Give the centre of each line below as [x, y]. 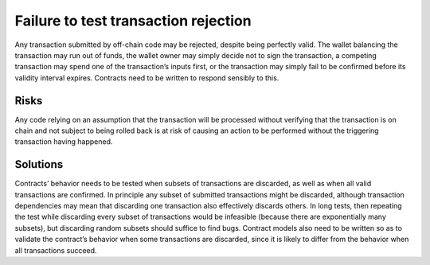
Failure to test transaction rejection [133, 21]
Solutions [39, 164]
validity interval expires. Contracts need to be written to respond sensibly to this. [147, 78]
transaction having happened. [64, 142]
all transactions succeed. [56, 250]
